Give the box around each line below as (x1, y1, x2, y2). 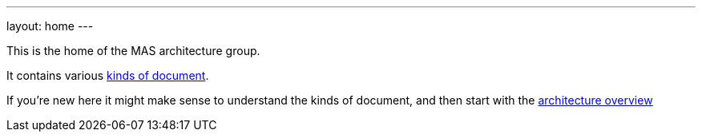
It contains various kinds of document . (6, 69, 209, 82)
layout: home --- (6, 19, 94, 33)
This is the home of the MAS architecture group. (6, 44, 260, 57)
